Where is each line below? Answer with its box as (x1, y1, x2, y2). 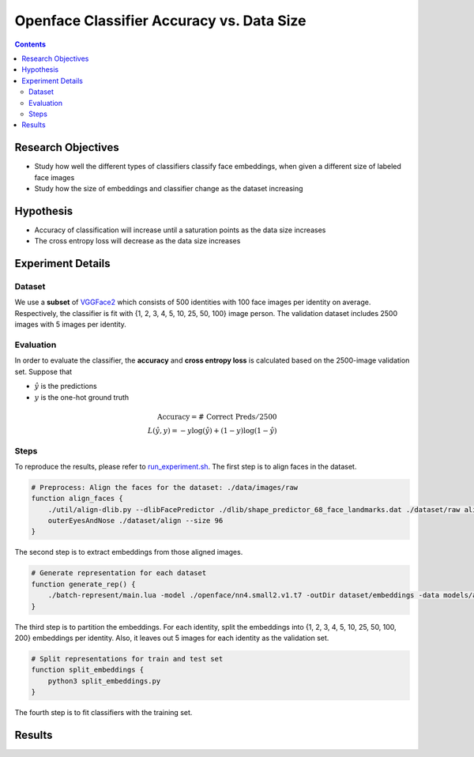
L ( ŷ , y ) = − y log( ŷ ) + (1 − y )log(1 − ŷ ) (147, 426, 277, 435)
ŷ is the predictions (34, 382, 98, 391)
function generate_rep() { (31, 579, 136, 589)
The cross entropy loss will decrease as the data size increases (34, 236, 241, 246)
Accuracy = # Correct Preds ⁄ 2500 (156, 412, 277, 421)
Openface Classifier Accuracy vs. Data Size (14, 12, 307, 29)
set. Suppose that (14, 367, 73, 376)
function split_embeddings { (31, 665, 145, 675)
